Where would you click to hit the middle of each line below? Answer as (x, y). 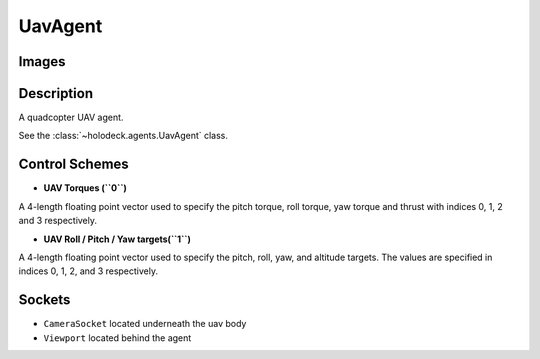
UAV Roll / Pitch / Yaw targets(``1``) (117, 239)
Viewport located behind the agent (117, 337)
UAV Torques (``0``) (85, 188)
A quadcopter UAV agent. (71, 117)
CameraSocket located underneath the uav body (145, 324)
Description (56, 93)
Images (42, 61)
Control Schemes (73, 164)
